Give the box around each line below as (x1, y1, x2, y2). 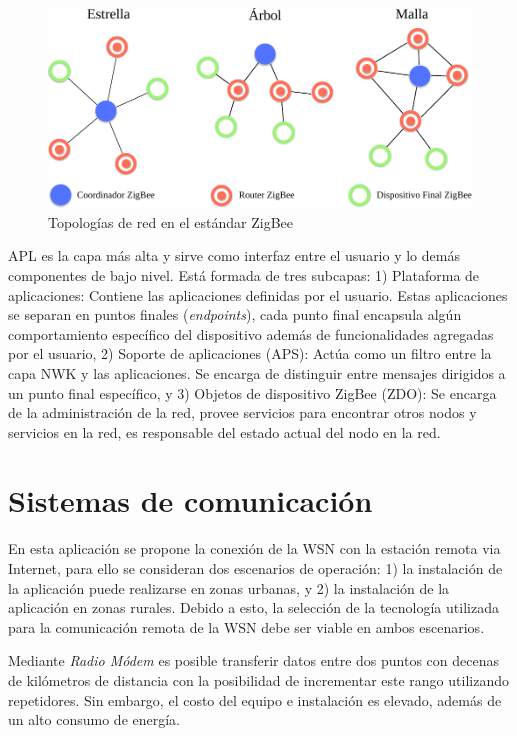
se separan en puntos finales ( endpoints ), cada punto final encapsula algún (8, 304, 462, 325)
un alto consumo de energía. (8, 709, 181, 730)
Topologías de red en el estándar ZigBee (48, 211, 294, 232)
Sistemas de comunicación (8, 480, 373, 521)
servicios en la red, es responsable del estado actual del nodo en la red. (8, 421, 441, 442)
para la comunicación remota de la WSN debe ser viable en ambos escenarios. (8, 616, 485, 637)
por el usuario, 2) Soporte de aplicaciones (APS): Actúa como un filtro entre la (8, 343, 492, 364)
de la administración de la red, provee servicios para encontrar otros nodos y (8, 402, 477, 423)
